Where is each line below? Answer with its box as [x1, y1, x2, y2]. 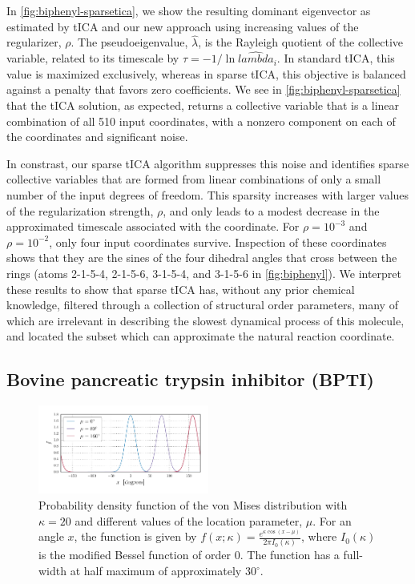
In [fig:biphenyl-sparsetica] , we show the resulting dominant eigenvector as [6, 2, 371, 18]
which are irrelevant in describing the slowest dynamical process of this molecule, [6, 312, 405, 328]
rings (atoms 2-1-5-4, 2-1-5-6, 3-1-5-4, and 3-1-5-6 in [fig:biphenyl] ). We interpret [6, 264, 402, 281]
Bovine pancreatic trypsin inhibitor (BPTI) [6, 367, 374, 392]
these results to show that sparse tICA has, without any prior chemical [6, 280, 355, 297]
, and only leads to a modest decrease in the [163, 202, 380, 219]
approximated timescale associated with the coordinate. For [6, 218, 300, 235]
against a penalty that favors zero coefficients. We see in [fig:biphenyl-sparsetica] [6, 81, 401, 98]
